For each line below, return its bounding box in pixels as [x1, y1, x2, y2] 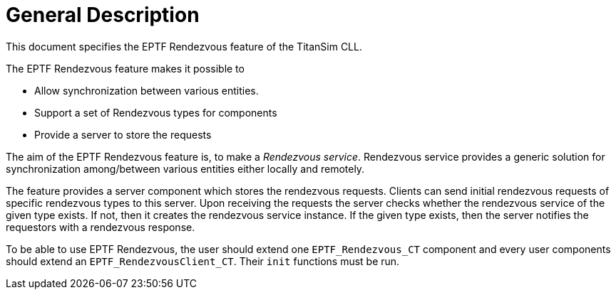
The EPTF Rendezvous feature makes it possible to [6, 62, 245, 75]
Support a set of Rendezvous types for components [34, 106, 277, 119]
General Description [6, 3, 200, 27]
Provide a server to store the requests [34, 128, 212, 141]
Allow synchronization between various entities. [34, 84, 259, 97]
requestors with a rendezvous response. [6, 220, 195, 233]
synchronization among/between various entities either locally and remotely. [6, 162, 365, 175]
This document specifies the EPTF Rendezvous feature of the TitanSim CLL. [6, 40, 362, 53]
